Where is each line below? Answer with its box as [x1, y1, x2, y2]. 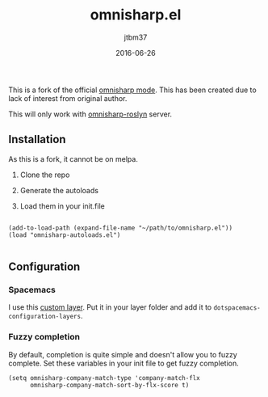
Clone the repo [19, 170, 70, 179]
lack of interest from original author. [8, 93, 128, 103]
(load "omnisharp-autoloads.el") [8, 230, 121, 239]
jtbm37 [124, 32, 148, 42]
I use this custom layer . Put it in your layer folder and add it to [8, 302, 212, 312]
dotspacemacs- [213, 304, 261, 312]
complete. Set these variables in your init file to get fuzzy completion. [8, 358, 240, 368]
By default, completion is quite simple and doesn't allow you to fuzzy [8, 349, 238, 359]
